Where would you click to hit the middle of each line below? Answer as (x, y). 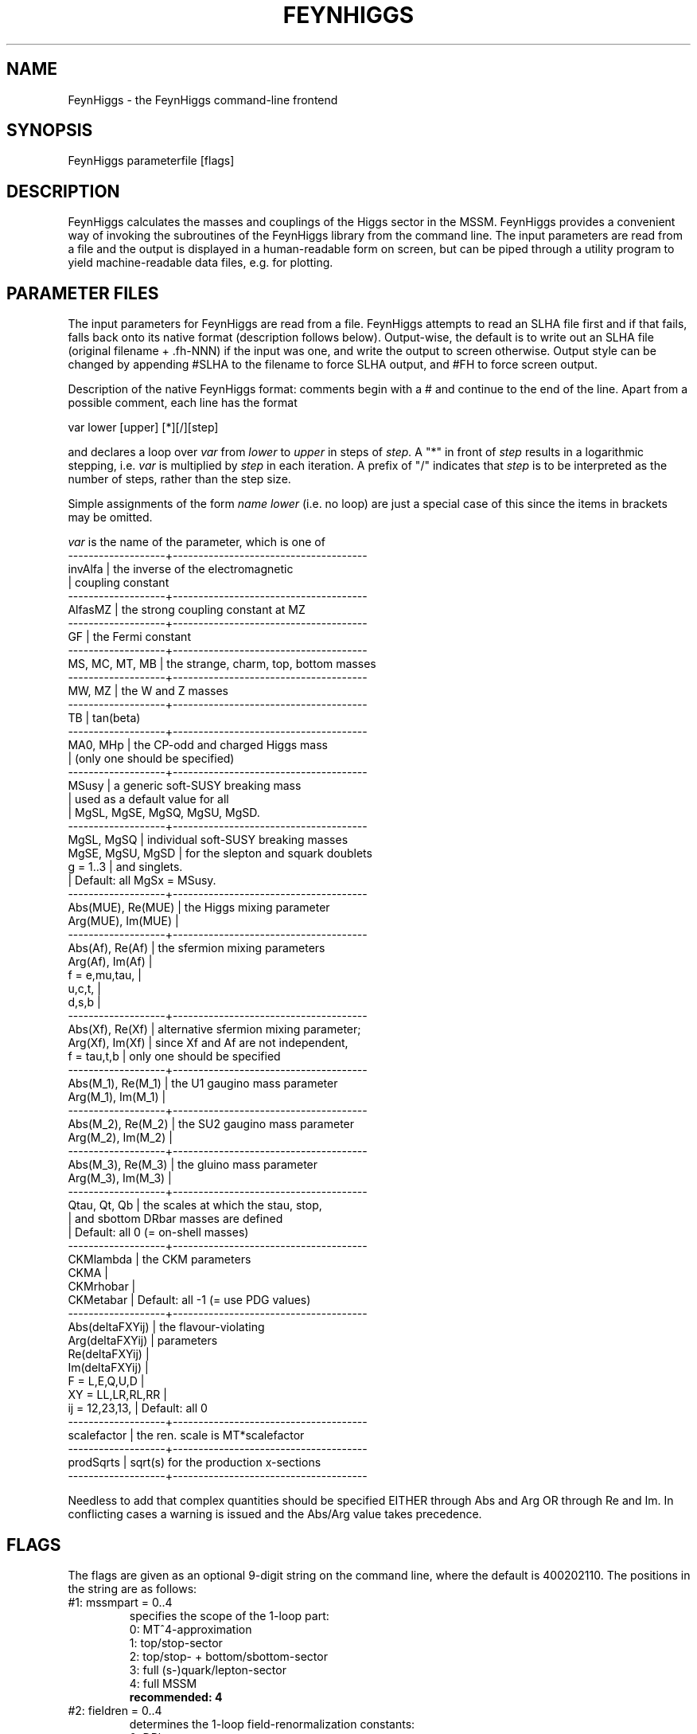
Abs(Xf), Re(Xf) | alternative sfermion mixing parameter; (214, 1029)
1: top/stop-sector (176, 1642)
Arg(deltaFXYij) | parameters (143, 1341)
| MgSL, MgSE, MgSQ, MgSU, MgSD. (164, 813)
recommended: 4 (176, 1697)
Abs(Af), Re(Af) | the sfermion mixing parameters (197, 948)
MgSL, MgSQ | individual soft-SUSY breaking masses (208, 840)
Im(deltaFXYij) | (108, 1368)
